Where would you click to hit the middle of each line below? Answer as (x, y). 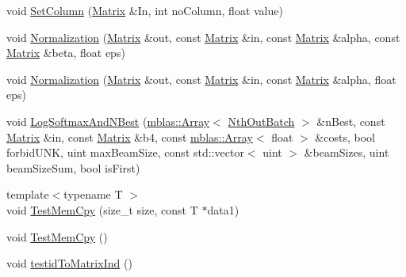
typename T (93, 194)
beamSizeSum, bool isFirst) (73, 167)
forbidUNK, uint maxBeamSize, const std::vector (125, 152)
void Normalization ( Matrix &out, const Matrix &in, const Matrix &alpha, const (203, 37)
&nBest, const (351, 121)
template (28, 194)
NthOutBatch (261, 121)
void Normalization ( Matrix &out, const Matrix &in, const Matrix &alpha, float (201, 79)
